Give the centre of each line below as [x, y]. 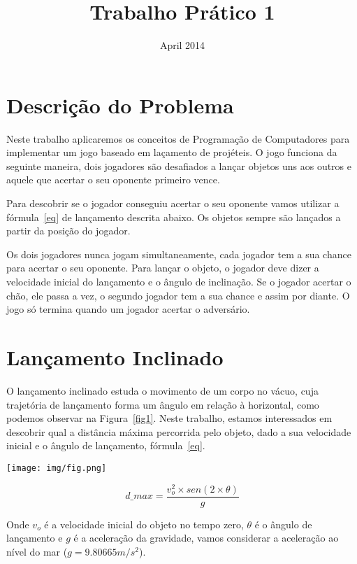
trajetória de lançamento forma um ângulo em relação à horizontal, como [163, 404]
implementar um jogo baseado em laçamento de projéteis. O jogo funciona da [172, 152]
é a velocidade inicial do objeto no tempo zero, [144, 524]
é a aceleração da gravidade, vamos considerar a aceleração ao [206, 538]
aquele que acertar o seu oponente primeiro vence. [113, 179]
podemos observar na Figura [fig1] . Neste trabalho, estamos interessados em [169, 418]
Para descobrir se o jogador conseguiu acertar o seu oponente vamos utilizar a [173, 203]
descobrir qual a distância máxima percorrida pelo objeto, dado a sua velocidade [179, 431]
